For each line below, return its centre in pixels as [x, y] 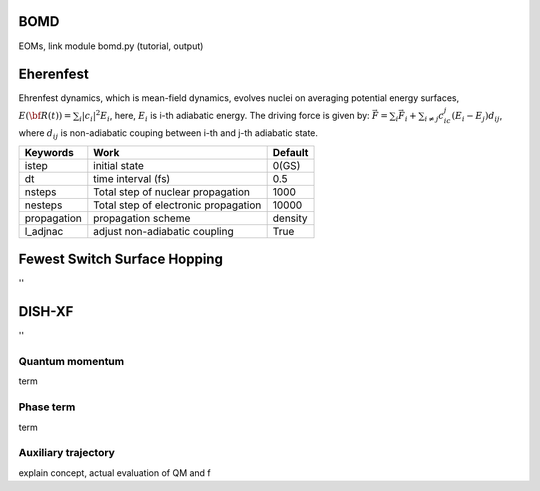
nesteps [43, 205]
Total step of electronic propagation [177, 205]
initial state [119, 165]
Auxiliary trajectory [66, 453]
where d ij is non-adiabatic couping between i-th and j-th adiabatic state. [168, 134]
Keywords [49, 152]
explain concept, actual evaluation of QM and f [115, 472]
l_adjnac [44, 231]
